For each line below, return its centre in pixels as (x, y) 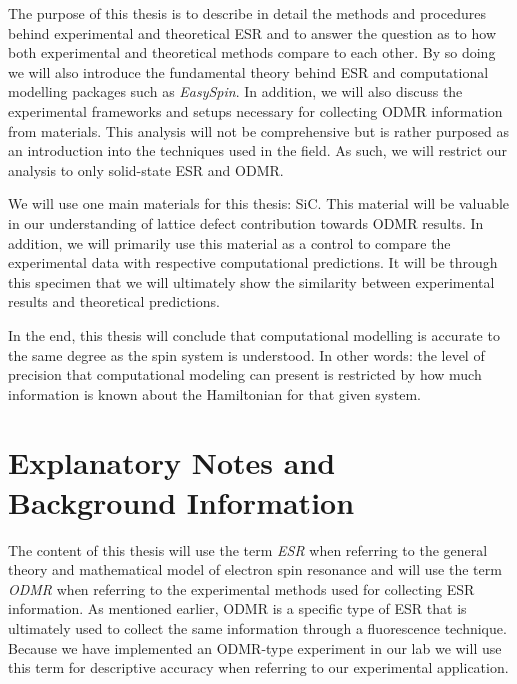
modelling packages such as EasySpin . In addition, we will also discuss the (235, 91)
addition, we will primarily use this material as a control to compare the (229, 242)
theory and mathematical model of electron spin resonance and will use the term (255, 569)
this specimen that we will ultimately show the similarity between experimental (251, 281)
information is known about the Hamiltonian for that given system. (214, 393)
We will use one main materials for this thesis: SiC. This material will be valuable (259, 203)
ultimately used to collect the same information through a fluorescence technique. (257, 627)
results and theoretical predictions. (114, 301)
